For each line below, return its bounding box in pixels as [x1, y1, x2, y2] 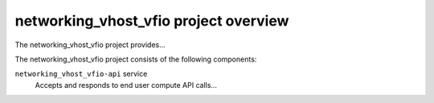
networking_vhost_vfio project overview [14, 12, 289, 30]
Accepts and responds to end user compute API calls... [35, 80, 217, 89]
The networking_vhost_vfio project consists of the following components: [14, 54, 257, 64]
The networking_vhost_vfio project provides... [14, 40, 166, 50]
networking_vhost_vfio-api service [14, 69, 148, 79]
